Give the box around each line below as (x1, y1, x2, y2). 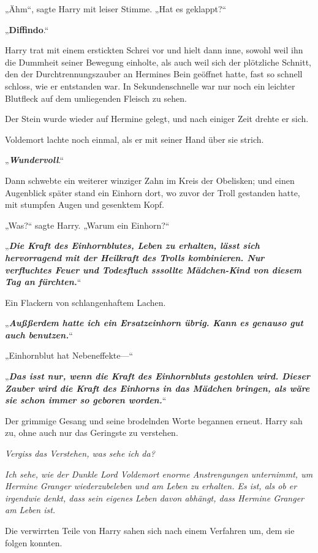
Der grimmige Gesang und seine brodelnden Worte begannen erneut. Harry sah (5, 414, 303, 427)
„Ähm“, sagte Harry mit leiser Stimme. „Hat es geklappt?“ (5, 2, 227, 15)
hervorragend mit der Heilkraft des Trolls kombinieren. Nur (5, 251, 265, 264)
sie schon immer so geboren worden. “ (5, 394, 167, 406)
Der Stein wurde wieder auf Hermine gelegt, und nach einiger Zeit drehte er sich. (5, 112, 309, 125)
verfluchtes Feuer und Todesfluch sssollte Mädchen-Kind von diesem (5, 263, 302, 276)
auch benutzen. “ (5, 328, 73, 341)
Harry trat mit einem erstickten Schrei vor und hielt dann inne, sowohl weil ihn (5, 44, 303, 56)
